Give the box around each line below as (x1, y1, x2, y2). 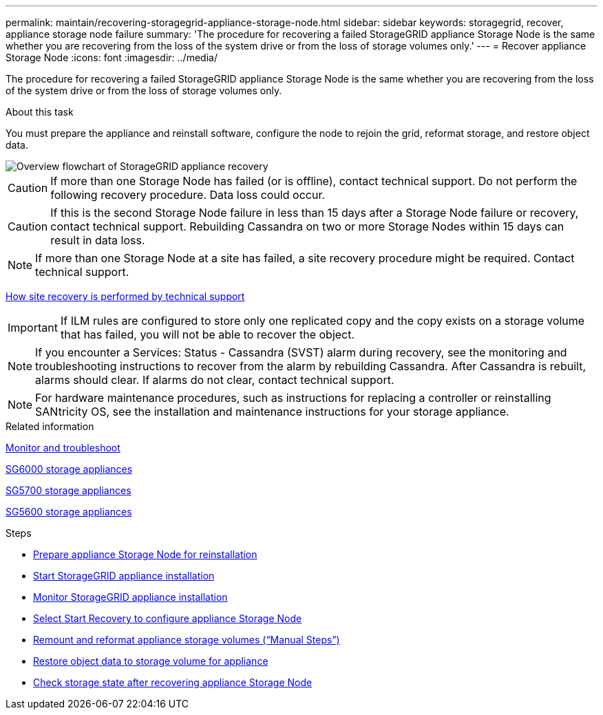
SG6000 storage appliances (6, 463, 133, 475)
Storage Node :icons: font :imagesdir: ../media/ (6, 52, 218, 63)
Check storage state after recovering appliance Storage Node (33, 676, 313, 688)
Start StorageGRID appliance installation (33, 570, 215, 581)
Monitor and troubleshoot (6, 442, 120, 453)
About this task (6, 106, 74, 118)
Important (8, 321, 58, 334)
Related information (6, 420, 94, 432)
